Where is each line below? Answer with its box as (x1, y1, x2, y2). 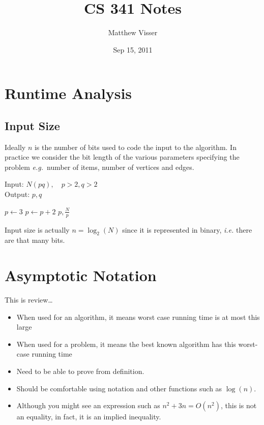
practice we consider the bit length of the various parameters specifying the (5, 152, 240, 162)
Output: (5, 189, 30, 199)
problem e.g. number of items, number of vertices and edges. (5, 161, 194, 172)
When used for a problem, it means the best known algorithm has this (16, 338, 236, 349)
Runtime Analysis (5, 83, 132, 104)
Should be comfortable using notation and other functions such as (16, 383, 222, 393)
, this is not (220, 400, 257, 411)
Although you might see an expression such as (16, 400, 160, 411)
